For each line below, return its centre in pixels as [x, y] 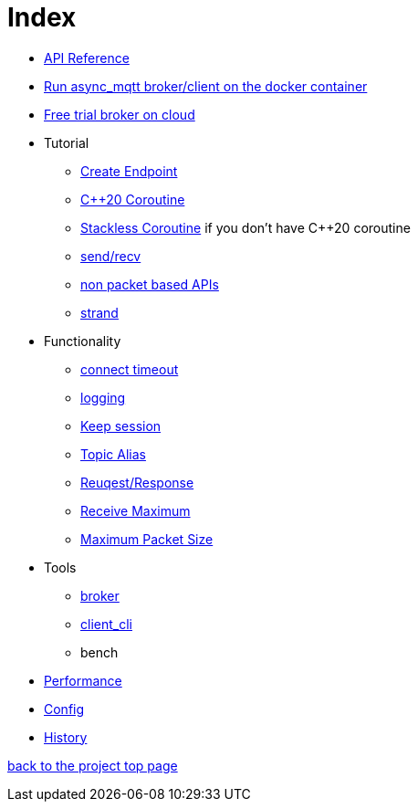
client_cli [106, 624]
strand [99, 312]
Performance [83, 680]
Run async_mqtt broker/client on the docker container [206, 86]
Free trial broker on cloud [120, 114]
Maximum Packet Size [147, 539]
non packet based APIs [150, 284]
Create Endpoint [129, 171]
